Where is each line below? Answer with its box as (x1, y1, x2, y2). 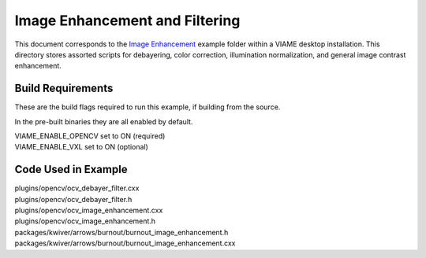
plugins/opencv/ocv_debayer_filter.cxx (14, 183, 140, 193)
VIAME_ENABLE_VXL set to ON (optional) (14, 142, 149, 152)
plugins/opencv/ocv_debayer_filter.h (14, 194, 133, 204)
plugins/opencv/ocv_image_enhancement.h (14, 216, 156, 226)
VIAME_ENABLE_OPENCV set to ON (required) (14, 131, 166, 141)
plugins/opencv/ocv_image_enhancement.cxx (14, 205, 163, 216)
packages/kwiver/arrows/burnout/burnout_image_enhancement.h (14, 227, 229, 237)
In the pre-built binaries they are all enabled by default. (14, 116, 193, 126)
